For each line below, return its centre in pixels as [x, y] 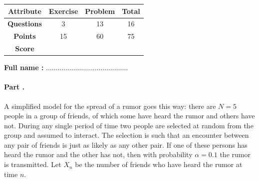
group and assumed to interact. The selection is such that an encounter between [127, 135]
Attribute [24, 11]
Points [25, 36]
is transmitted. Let [33, 164]
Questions [25, 24]
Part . [14, 87]
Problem [100, 11]
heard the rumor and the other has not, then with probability [98, 154]
